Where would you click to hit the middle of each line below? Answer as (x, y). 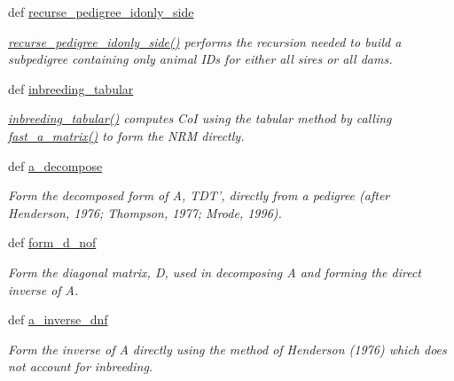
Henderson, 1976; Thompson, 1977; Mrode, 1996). (145, 212)
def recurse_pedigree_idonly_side (101, 12)
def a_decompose (55, 165)
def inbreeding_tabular (71, 88)
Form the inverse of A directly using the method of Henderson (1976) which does (227, 349)
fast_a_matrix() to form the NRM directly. (126, 135)
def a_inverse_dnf (58, 319)
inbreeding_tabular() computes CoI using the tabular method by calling (200, 118)
